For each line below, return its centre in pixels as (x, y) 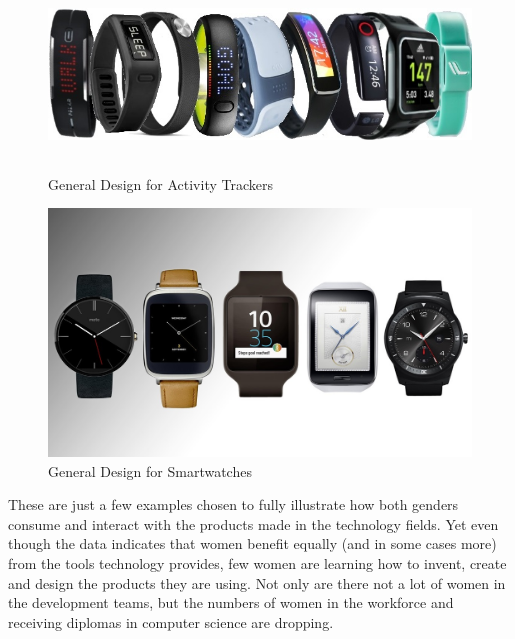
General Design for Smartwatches (150, 470)
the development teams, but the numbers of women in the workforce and (231, 602)
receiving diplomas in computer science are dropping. (171, 621)
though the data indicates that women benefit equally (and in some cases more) (252, 543)
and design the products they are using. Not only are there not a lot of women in (257, 582)
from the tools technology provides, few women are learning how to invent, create (257, 563)
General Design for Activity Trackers (160, 183)
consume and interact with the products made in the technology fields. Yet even (253, 523)
